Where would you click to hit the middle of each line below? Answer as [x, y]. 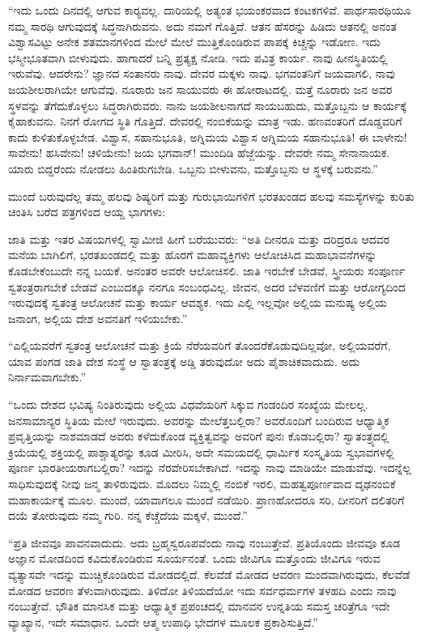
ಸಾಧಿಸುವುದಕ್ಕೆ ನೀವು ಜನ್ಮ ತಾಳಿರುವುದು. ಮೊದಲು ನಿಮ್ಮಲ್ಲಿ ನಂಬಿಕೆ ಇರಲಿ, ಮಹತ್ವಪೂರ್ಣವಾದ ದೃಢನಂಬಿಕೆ [202, 484]
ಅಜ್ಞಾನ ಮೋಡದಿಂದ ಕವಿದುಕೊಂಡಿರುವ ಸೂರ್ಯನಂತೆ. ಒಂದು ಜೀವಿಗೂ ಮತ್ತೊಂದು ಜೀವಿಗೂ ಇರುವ [194, 558]
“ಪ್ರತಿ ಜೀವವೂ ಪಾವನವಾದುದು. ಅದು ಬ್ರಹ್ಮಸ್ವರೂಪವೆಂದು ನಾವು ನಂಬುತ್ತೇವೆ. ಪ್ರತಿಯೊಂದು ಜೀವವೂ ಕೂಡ [204, 542]
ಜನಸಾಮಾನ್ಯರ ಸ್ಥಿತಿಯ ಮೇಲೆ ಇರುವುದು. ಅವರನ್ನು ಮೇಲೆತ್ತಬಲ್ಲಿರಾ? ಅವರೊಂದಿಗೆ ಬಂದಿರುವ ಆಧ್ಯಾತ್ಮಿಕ [199, 420]
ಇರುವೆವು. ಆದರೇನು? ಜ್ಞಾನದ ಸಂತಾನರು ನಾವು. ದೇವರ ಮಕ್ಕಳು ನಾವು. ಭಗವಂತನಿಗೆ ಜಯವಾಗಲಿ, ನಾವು [202, 73]
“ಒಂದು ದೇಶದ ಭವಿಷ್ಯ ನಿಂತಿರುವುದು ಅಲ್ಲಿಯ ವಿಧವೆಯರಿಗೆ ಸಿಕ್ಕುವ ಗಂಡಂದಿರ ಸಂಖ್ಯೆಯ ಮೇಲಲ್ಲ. [188, 404]
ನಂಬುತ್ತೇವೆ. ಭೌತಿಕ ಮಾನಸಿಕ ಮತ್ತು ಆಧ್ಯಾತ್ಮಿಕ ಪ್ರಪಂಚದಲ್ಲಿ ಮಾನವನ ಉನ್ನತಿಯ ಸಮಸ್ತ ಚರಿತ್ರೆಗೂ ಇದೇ [199, 606]
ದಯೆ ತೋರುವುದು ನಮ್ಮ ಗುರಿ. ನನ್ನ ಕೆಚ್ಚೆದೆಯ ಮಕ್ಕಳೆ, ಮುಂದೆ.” [128, 515]
